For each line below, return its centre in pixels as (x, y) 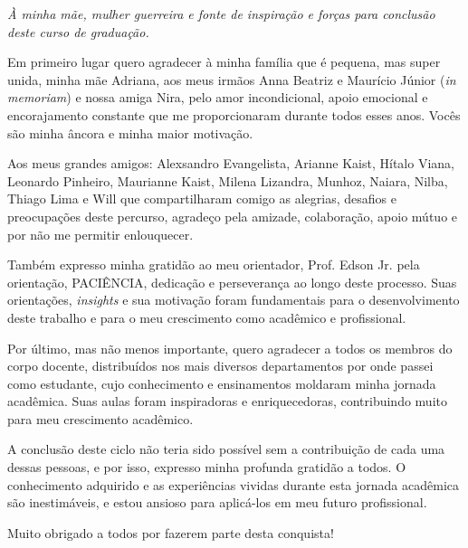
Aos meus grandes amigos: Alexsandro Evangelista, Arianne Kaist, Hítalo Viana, (231, 163)
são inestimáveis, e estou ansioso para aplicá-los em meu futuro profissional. (217, 502)
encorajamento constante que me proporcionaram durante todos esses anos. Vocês (234, 114)
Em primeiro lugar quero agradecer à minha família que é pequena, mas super (224, 62)
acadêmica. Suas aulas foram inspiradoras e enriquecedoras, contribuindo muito (227, 401)
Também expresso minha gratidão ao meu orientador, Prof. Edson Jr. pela (214, 265)
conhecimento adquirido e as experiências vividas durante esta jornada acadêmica (234, 484)
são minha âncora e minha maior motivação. (130, 132)
